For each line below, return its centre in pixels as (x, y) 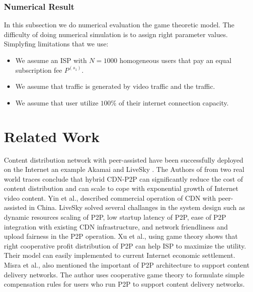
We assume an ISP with (51, 60)
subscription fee (39, 70)
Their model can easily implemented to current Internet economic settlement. (120, 255)
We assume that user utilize (57, 102)
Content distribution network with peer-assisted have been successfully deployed (124, 159)
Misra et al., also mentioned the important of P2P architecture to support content (127, 265)
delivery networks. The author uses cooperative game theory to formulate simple (124, 274)
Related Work (52, 136)
